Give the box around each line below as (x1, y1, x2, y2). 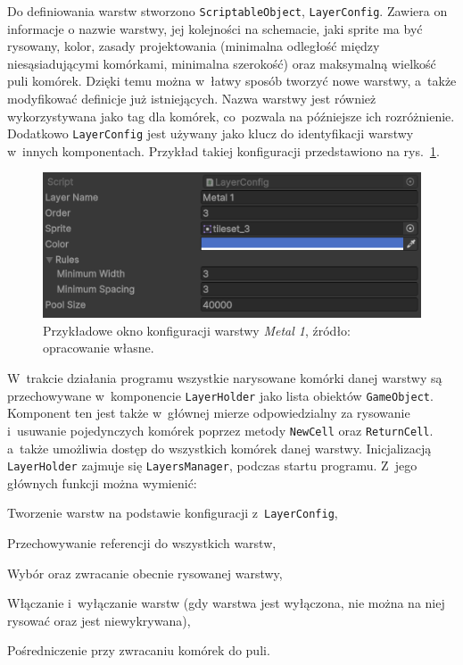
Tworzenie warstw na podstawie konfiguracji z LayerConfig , (7, 503, 338, 522)
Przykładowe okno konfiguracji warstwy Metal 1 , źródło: (43, 320, 351, 339)
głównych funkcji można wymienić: (7, 473, 197, 492)
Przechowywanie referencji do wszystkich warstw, (7, 534, 277, 553)
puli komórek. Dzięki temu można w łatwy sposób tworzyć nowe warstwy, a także (7, 71, 457, 90)
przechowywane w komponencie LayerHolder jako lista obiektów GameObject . (7, 386, 434, 404)
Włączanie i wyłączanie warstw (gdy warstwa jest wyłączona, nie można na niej (7, 594, 445, 612)
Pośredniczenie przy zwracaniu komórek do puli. (7, 641, 270, 660)
